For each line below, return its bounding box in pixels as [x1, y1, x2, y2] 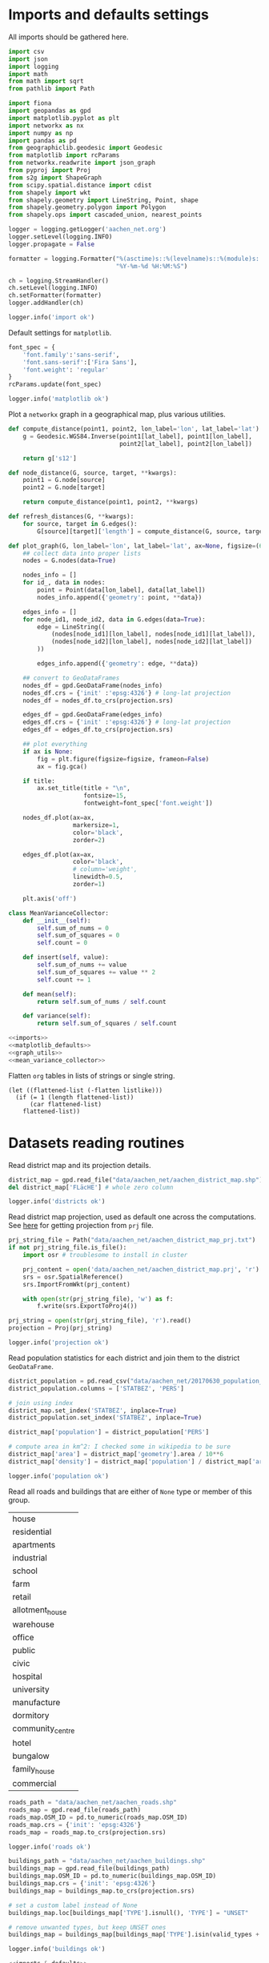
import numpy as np [8, 129, 74, 137]
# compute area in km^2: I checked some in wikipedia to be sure [8, 1443, 231, 1451]
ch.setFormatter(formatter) [8, 291, 102, 299]
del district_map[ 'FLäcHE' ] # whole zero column [8, 1183, 174, 1191]
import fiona [8, 99, 52, 107]
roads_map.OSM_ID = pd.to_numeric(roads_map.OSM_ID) [8, 1813, 188, 1821]
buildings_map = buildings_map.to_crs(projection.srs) [8, 1887, 195, 1895]
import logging [8, 62, 59, 70]
